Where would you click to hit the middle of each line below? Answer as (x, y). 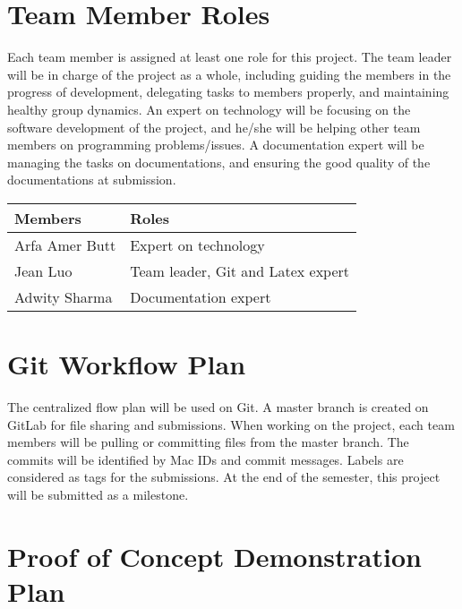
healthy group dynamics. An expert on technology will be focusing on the (209, 109)
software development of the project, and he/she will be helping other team (214, 127)
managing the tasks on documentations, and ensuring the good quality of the (219, 162)
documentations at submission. (92, 180)
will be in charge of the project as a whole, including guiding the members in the (229, 74)
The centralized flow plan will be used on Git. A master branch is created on (218, 407)
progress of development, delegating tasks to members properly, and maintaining (228, 92)
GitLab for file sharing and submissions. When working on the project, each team (231, 424)
